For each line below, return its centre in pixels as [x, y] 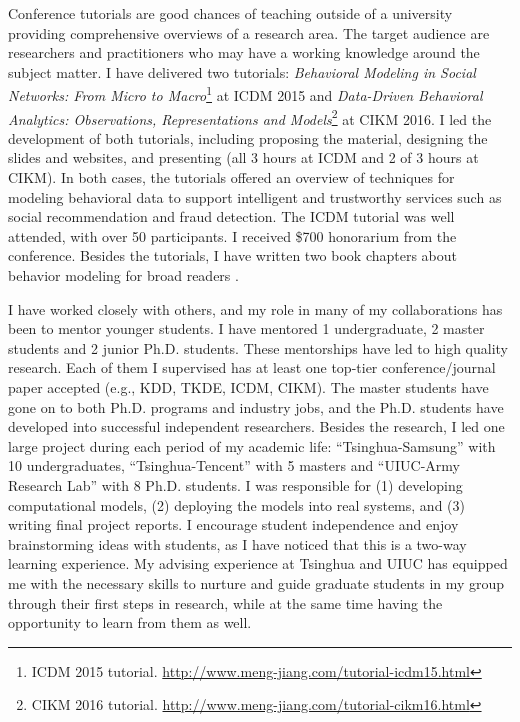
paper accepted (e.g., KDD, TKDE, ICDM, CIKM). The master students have [248, 387]
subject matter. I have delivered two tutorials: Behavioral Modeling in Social [242, 71]
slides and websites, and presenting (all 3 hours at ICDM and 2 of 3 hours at [243, 157]
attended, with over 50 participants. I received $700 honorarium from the [232, 235]
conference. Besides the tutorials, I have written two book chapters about [233, 255]
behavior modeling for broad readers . [123, 275]
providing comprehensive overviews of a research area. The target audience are [249, 32]
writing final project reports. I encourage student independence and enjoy [233, 524]
